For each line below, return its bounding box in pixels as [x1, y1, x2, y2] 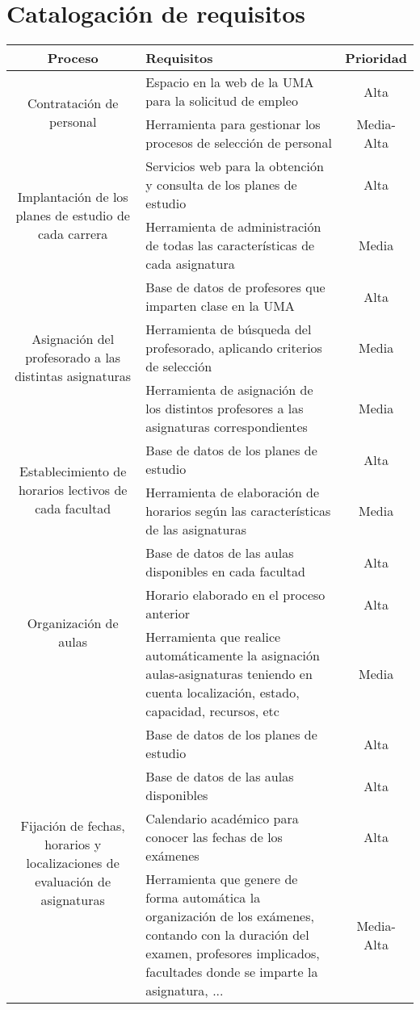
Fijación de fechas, [20, 815, 125, 835]
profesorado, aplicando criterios [145, 338, 322, 358]
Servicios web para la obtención [145, 157, 324, 176]
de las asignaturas [145, 520, 247, 539]
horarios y [44, 834, 102, 853]
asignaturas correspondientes [145, 417, 308, 437]
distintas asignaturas [15, 366, 132, 385]
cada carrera [37, 224, 108, 243]
